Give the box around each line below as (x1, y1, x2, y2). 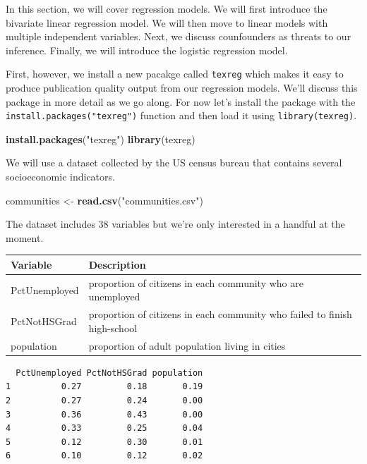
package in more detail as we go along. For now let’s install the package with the (6, 94, 356, 109)
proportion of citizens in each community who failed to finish (88, 307, 352, 322)
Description (88, 257, 146, 271)
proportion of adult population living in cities (88, 338, 286, 353)
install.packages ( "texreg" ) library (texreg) (6, 131, 195, 146)
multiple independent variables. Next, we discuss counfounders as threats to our (6, 29, 351, 44)
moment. (6, 230, 44, 245)
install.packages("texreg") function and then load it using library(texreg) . (6, 108, 357, 123)
